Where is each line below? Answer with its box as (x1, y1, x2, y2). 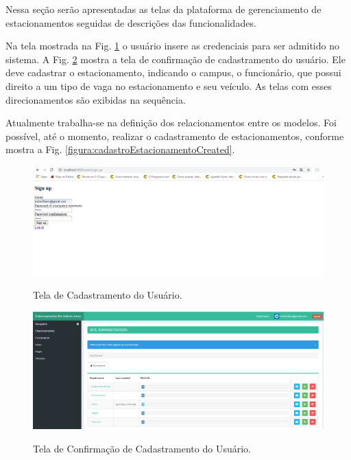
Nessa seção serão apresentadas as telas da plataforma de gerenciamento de (5, 2, 322, 16)
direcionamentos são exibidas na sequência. (5, 92, 186, 106)
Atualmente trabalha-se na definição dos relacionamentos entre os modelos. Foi (5, 115, 337, 130)
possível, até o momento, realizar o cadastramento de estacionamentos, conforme (5, 128, 344, 143)
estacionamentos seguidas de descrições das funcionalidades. (5, 15, 256, 30)
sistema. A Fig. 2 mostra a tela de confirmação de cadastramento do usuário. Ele (5, 51, 346, 66)
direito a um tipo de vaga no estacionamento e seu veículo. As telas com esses (5, 78, 332, 93)
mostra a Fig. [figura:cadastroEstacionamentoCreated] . (5, 142, 235, 157)
